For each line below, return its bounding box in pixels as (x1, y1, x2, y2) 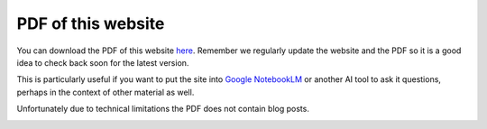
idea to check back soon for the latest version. (16, 57, 189, 68)
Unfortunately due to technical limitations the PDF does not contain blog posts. (16, 104, 310, 115)
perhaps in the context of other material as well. (16, 87, 195, 97)
